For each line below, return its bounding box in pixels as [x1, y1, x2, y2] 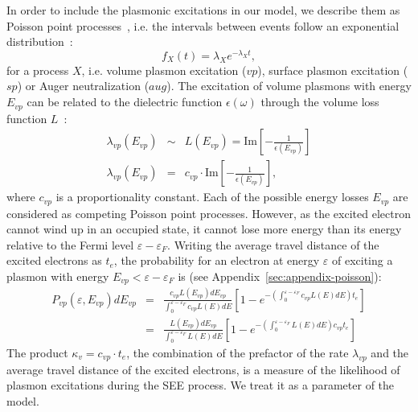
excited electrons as [6, 252, 102, 269]
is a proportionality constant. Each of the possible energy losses [55, 188, 369, 205]
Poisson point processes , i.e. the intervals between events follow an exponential [6, 17, 400, 34]
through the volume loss [260, 93, 379, 110]
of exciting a [332, 252, 393, 269]
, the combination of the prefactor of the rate [126, 344, 349, 360]
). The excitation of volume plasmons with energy [166, 77, 412, 94]
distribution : [6, 33, 73, 50]
